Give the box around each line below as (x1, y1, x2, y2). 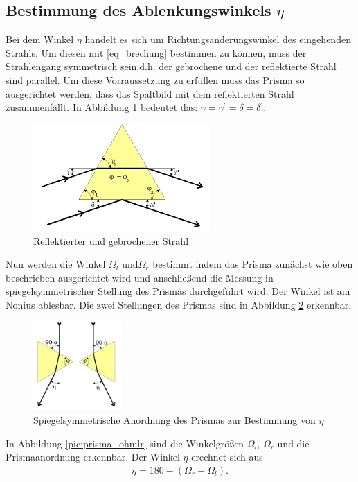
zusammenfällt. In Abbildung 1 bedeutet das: (6, 100, 198, 114)
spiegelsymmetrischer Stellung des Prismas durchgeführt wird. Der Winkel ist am (6, 284, 350, 298)
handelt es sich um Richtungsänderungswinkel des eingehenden (84, 32, 351, 46)
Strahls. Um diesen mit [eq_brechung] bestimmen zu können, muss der (6, 45, 307, 60)
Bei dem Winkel (6, 32, 74, 46)
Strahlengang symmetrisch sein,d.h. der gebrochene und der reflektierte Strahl (6, 59, 337, 74)
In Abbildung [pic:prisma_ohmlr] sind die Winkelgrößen (6, 436, 244, 450)
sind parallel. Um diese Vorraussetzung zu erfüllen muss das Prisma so (6, 72, 305, 87)
